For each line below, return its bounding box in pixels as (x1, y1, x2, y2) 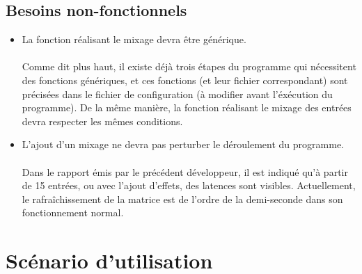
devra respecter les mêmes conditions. (22, 113, 183, 128)
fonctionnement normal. (22, 205, 124, 220)
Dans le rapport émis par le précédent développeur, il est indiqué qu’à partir (22, 164, 348, 179)
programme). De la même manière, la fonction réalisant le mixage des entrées (22, 100, 352, 115)
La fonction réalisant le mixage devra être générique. (22, 32, 246, 47)
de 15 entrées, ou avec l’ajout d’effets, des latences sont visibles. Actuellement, (22, 178, 356, 193)
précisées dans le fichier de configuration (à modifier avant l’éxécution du (22, 86, 333, 101)
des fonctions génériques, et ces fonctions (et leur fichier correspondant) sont (22, 72, 348, 87)
